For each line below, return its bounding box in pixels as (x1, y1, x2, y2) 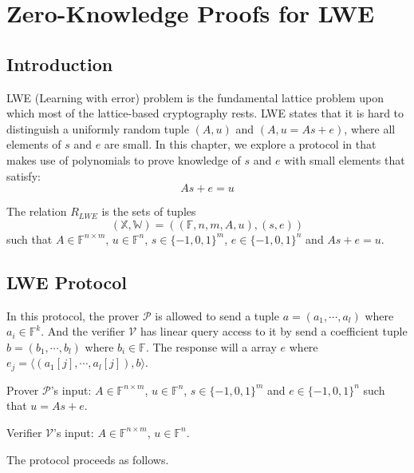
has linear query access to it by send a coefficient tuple (140, 323, 408, 340)
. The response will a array (145, 338, 277, 355)
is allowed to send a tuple (155, 307, 279, 324)
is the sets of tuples (101, 203, 196, 220)
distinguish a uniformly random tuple (6, 120, 189, 137)
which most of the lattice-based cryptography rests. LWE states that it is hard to (6, 105, 404, 121)
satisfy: (6, 167, 41, 184)
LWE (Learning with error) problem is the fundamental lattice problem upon (6, 89, 384, 105)
